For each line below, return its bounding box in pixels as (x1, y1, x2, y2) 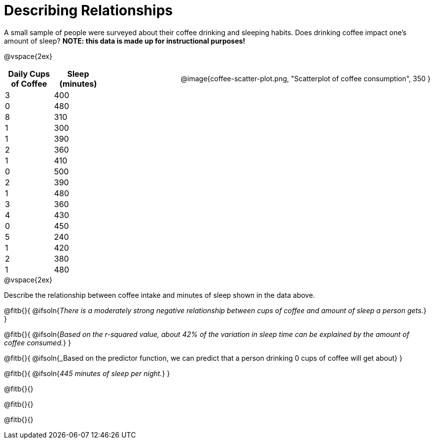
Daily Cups (8, 68, 50, 79)
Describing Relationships (4, 2, 173, 19)
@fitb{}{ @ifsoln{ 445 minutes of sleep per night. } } (4, 369, 170, 378)
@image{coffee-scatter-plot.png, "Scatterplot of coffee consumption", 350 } (181, 74, 431, 83)
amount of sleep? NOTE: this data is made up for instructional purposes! (4, 36, 246, 45)
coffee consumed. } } (4, 338, 71, 347)
